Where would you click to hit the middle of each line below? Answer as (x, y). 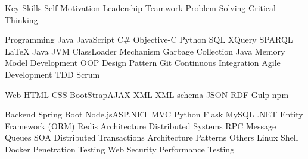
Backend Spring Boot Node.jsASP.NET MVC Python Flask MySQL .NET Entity (154, 114)
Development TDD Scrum (52, 74)
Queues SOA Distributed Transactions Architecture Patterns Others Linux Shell (152, 137)
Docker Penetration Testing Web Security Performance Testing (120, 149)
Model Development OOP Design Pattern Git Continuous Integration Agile (143, 63)
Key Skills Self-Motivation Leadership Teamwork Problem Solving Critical (140, 8)
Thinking (21, 19)
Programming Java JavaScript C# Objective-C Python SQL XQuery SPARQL (149, 39)
